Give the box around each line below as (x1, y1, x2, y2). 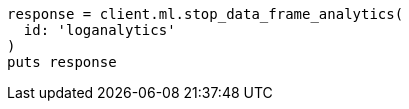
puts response (7, 54, 117, 70)
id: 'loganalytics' (23, 22, 176, 38)
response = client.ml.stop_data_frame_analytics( (7, 6, 404, 22)
